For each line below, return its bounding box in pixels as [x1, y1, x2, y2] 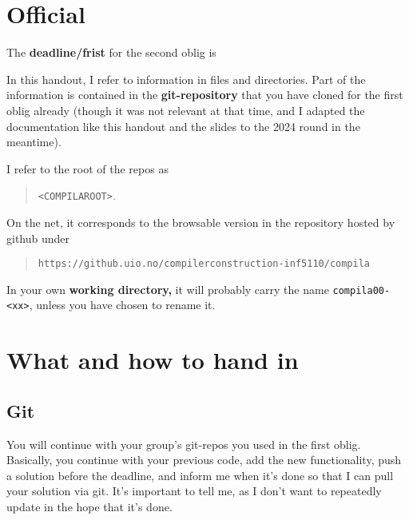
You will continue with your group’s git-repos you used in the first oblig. [6, 435, 361, 452]
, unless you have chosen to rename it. [29, 296, 216, 313]
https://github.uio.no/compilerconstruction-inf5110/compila [38, 258, 371, 270]
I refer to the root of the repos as [6, 160, 169, 177]
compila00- [332, 284, 391, 296]
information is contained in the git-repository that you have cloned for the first [6, 86, 403, 103]
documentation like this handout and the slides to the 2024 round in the [6, 117, 360, 134]
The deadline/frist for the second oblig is [6, 44, 216, 61]
